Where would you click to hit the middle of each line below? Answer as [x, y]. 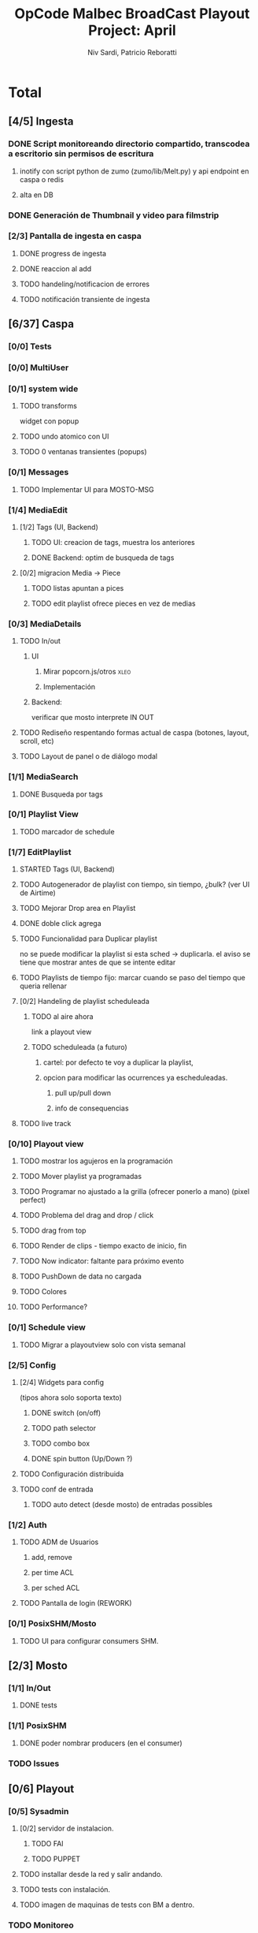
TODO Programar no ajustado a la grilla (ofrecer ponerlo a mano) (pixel [135, 1192]
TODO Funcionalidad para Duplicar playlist [88, 939]
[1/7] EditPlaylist [40, 852]
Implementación [69, 687]
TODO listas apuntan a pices [77, 588]
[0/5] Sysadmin [39, 1811]
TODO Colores [43, 1292]
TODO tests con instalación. [65, 1890]
